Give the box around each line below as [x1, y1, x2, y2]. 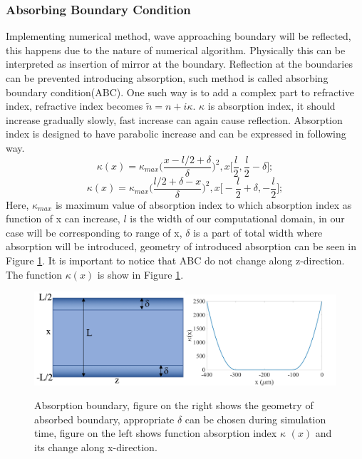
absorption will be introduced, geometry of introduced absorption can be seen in [6, 239, 357, 254]
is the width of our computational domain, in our [130, 211, 345, 226]
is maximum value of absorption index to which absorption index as [55, 197, 352, 212]
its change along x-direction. [34, 439, 157, 454]
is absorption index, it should [207, 98, 336, 113]
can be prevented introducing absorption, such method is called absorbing [6, 71, 329, 85]
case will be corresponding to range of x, [6, 225, 182, 239]
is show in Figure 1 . [97, 267, 184, 282]
